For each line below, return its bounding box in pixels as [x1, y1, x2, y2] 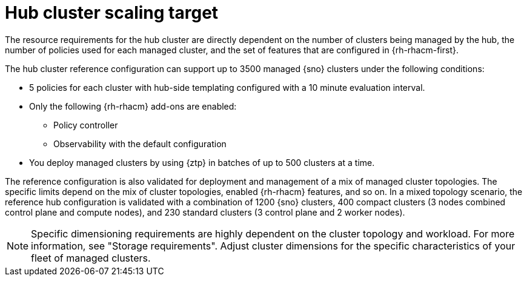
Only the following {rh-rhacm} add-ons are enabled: [29, 101, 237, 111]
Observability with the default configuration [53, 138, 227, 149]
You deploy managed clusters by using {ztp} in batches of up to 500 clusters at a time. [29, 157, 375, 168]
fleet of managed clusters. [31, 251, 151, 264]
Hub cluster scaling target [5, 2, 219, 23]
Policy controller [53, 119, 118, 130]
